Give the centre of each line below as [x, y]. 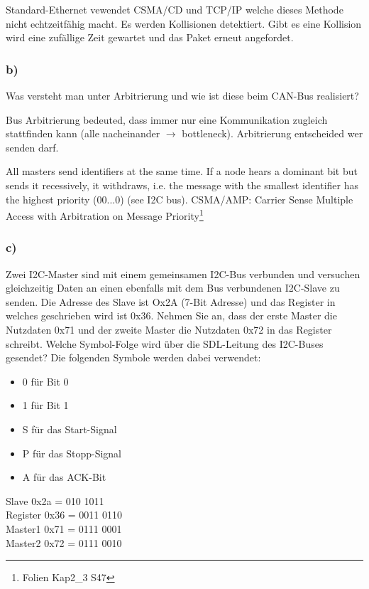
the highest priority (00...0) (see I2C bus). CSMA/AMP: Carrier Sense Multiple [180, 199]
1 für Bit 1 [45, 405]
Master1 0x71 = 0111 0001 [64, 528]
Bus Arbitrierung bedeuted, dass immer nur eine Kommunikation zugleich [167, 119]
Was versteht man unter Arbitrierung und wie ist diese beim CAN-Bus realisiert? [182, 95]
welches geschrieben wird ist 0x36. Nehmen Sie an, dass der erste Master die [171, 315]
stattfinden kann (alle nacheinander [83, 133]
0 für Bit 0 [45, 381]
